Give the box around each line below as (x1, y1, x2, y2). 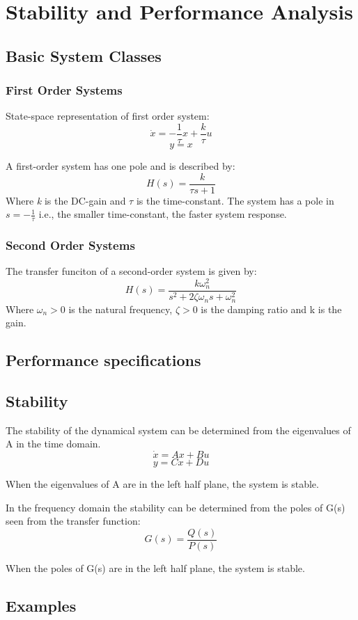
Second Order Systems (6, 237, 135, 254)
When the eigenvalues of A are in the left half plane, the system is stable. (6, 477, 319, 491)
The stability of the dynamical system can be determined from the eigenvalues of (6, 422, 351, 437)
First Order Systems (6, 81, 123, 99)
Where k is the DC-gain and (6, 193, 126, 207)
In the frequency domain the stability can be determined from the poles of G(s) (6, 500, 345, 514)
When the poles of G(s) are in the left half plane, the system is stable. (6, 560, 305, 575)
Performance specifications (6, 349, 201, 371)
